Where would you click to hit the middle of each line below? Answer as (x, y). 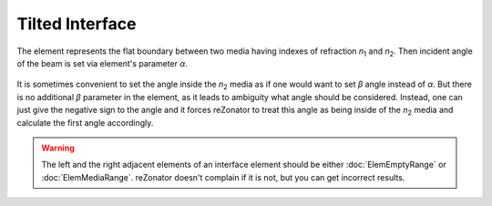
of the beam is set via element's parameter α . (102, 63)
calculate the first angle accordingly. (85, 122)
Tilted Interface (77, 24)
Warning (58, 148)
